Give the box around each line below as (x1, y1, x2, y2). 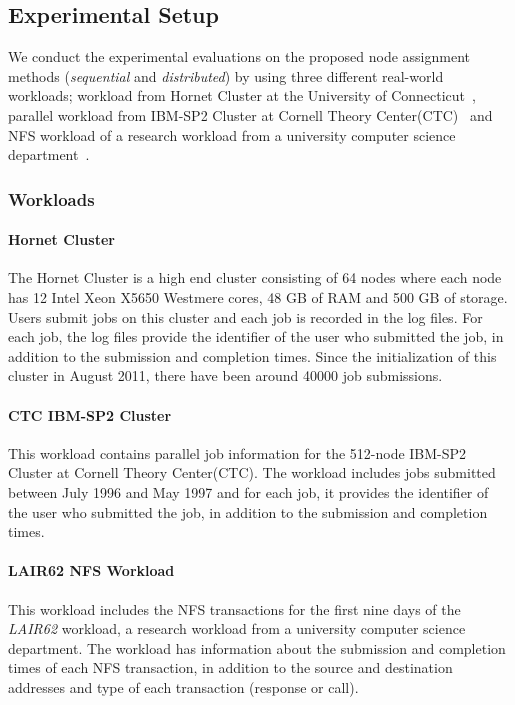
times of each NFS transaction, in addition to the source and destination (8, 657, 453, 678)
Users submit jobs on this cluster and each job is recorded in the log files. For (8, 306, 483, 327)
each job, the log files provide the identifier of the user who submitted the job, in (8, 326, 504, 347)
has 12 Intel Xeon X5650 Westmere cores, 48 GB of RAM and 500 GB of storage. (8, 287, 508, 307)
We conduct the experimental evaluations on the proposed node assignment (8, 46, 470, 67)
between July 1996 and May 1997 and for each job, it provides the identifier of (8, 481, 489, 502)
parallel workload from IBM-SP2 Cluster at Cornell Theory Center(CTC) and (8, 104, 493, 125)
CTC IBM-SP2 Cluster (8, 404, 172, 425)
